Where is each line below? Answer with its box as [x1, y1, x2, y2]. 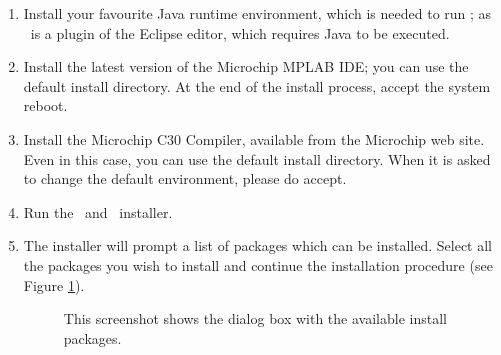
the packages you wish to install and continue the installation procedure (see [23, 254, 493, 275]
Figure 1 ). [23, 274, 85, 295]
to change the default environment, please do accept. [23, 168, 347, 189]
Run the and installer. [23, 201, 173, 222]
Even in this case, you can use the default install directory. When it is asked [23, 148, 491, 169]
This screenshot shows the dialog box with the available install [63, 308, 447, 329]
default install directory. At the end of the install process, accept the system [23, 75, 491, 96]
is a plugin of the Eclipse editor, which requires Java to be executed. [30, 22, 450, 43]
